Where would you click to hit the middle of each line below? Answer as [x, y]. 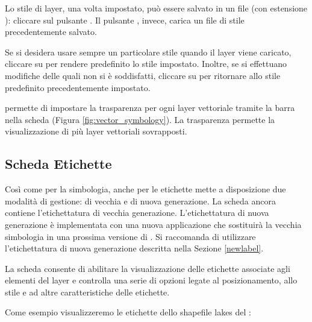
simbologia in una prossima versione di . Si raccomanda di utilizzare [130, 236]
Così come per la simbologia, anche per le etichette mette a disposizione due [145, 189]
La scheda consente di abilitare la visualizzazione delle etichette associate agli [148, 268]
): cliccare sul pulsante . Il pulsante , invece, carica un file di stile [125, 20]
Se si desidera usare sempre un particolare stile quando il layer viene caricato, [148, 52]
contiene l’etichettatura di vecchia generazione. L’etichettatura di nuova [137, 213]
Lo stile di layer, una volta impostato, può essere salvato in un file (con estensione [156, 8]
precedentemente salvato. [51, 32]
